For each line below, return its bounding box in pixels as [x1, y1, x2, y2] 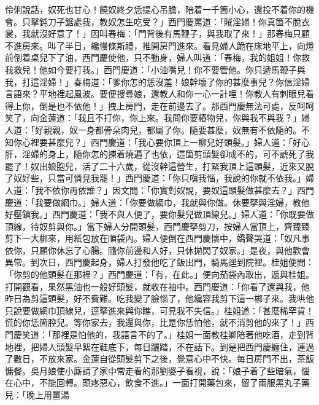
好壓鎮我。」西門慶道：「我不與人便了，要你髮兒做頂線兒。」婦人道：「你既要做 [5, 208, 314, 221]
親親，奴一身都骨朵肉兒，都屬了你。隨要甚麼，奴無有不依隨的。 [43, 123, 301, 136]
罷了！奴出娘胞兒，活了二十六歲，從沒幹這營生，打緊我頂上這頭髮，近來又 [5, 159, 306, 172]
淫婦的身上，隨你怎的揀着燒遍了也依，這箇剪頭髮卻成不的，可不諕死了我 [21, 147, 314, 160]
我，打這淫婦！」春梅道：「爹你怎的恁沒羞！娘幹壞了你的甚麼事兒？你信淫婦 [5, 75, 310, 88]
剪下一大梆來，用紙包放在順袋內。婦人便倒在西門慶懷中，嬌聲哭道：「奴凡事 [5, 232, 310, 245]
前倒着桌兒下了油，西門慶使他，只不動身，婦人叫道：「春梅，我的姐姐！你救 [5, 51, 310, 64]
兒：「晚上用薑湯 [5, 388, 69, 401]
